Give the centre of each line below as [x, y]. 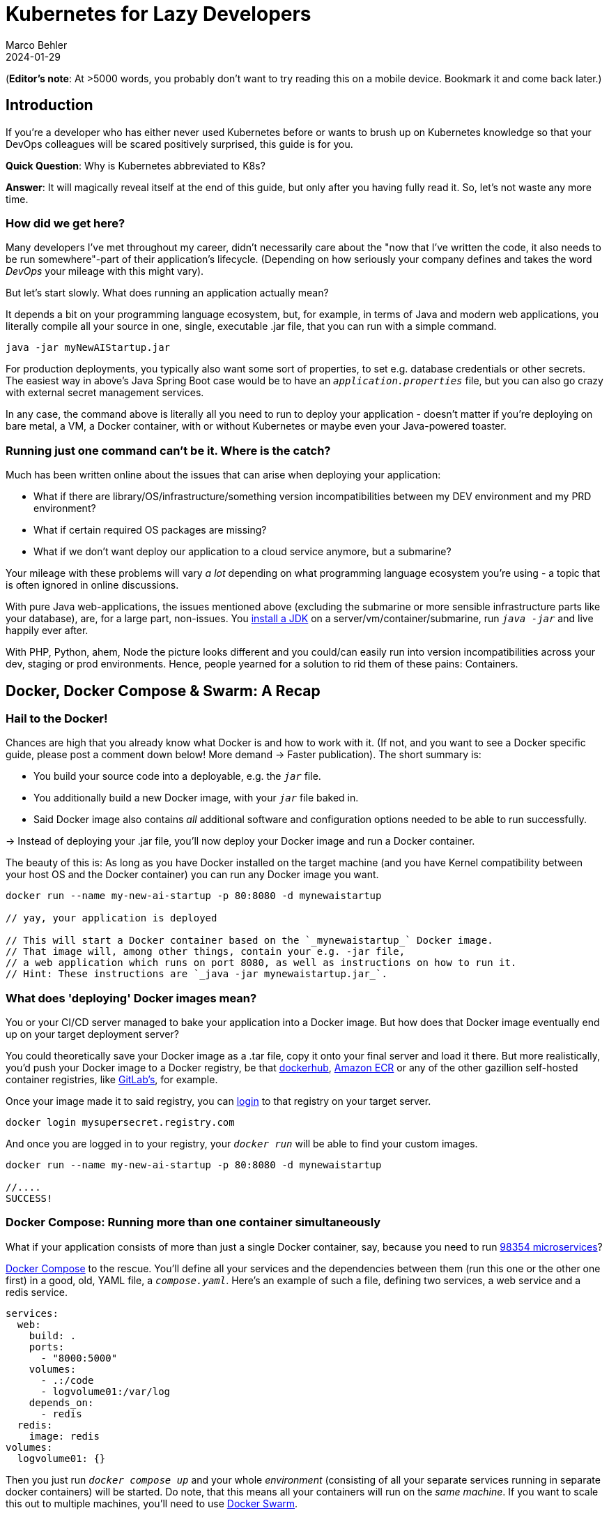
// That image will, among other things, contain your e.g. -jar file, [206, 952]
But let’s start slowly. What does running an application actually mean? [167, 293]
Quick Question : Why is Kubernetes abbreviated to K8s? [136, 165]
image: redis [64, 1436]
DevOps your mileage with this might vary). [105, 271]
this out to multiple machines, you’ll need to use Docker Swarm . [152, 1503]
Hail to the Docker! [57, 718]
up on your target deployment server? [92, 1034]
